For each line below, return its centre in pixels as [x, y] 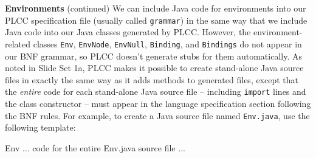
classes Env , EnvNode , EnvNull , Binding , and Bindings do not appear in [167, 43]
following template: [40, 127]
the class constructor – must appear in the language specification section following [158, 103]
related [18, 43]
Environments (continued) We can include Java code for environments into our [156, 8]
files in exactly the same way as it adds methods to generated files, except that [152, 79]
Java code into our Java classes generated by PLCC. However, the [128, 32]
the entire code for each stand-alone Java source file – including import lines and [156, 91]
